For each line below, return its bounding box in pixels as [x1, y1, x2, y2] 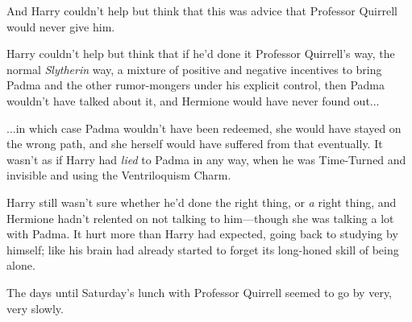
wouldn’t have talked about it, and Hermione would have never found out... [6, 92, 380, 109]
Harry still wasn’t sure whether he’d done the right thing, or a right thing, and [6, 193, 397, 210]
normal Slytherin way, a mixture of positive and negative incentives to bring [6, 60, 382, 77]
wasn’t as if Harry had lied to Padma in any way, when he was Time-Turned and [6, 151, 406, 167]
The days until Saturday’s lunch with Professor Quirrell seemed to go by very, [6, 283, 393, 300]
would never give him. [6, 18, 115, 35]
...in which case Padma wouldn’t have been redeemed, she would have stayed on [6, 119, 402, 136]
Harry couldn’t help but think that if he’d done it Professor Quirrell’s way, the [6, 45, 395, 62]
